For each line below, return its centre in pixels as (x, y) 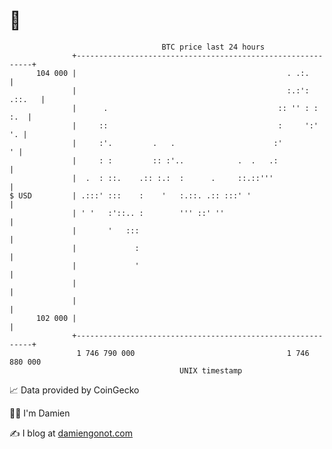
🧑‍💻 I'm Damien (40, 413)
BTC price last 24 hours (213, 47)
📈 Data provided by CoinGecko (74, 390)
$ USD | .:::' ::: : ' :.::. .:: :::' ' (130, 195)
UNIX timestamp (211, 370)
